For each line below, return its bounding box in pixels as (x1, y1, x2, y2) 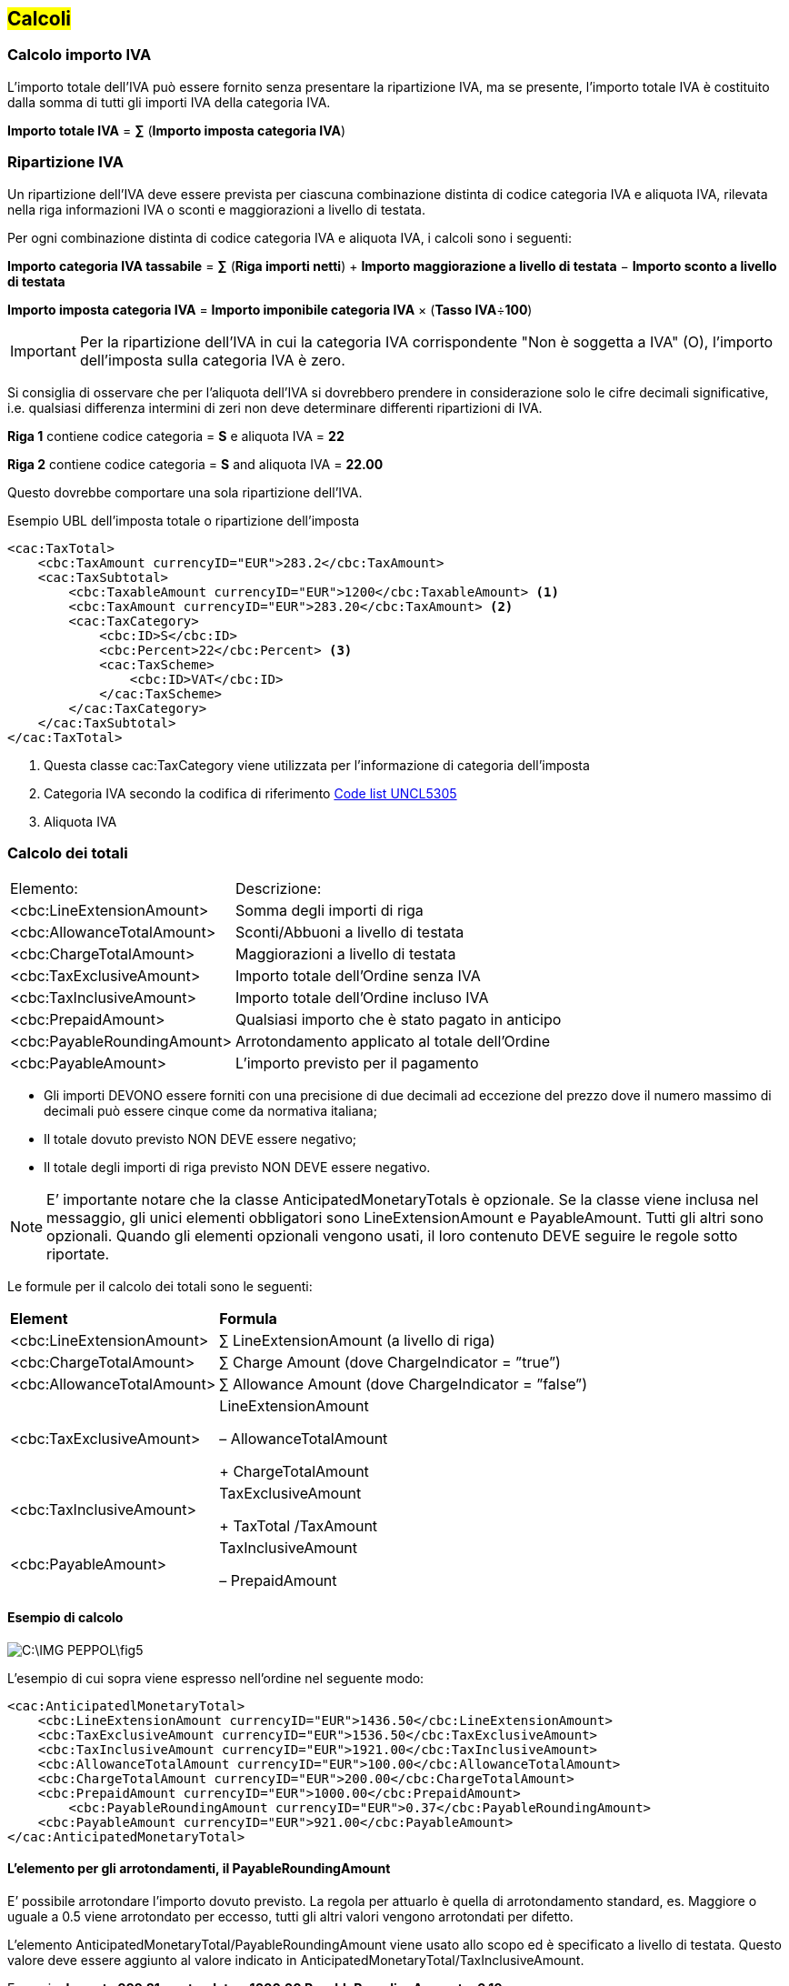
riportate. (46, 1245, 110, 1264)
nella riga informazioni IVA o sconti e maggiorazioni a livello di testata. (7, 201, 425, 217)
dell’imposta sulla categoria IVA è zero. (79, 350, 345, 369)
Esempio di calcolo (7, 1609, 124, 1625)
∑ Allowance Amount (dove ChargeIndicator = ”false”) (219, 1375, 587, 1394)
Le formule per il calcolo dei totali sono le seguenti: (7, 1279, 313, 1295)
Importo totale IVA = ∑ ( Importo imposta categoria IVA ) (7, 122, 346, 138)
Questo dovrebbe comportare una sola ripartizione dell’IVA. (7, 484, 363, 500)
